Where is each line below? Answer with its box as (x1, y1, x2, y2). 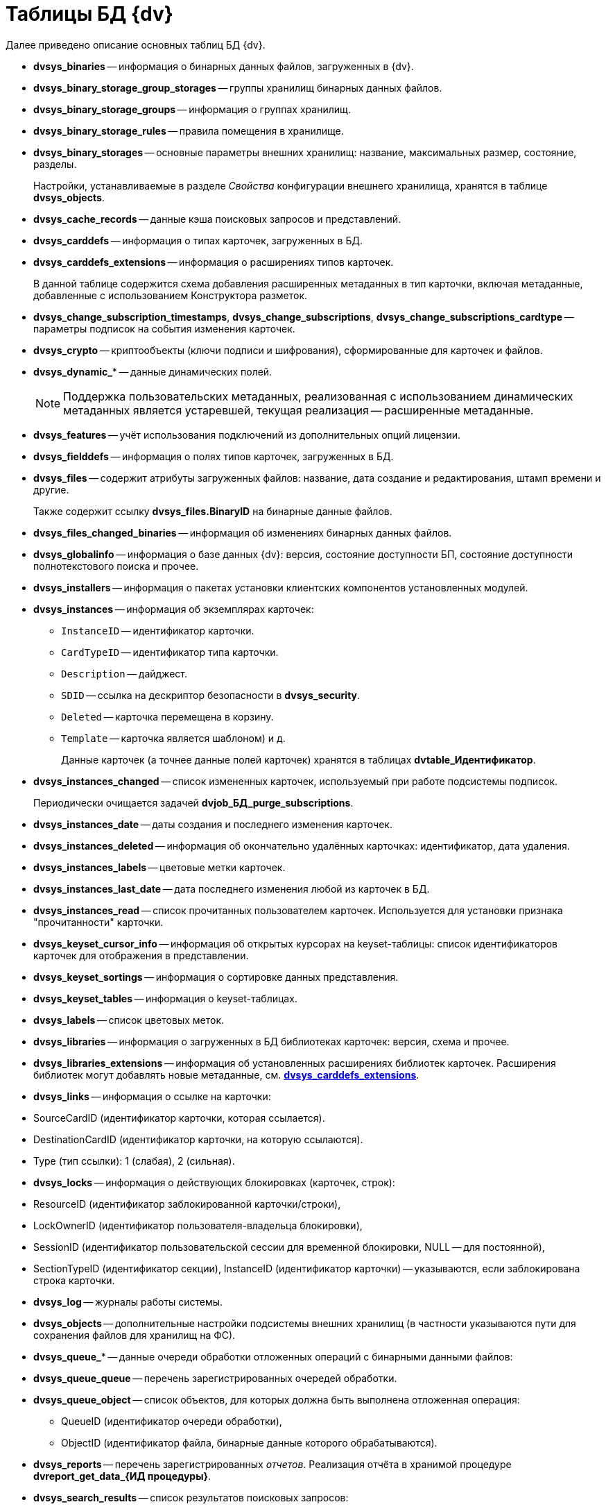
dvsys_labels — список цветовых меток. (33, 1013, 225, 1026)
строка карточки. (33, 1274, 115, 1286)
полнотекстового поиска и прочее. (33, 559, 199, 572)
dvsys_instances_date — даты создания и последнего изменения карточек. (33, 818, 392, 830)
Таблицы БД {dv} (6, 2, 173, 26)
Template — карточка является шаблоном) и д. (61, 732, 286, 744)
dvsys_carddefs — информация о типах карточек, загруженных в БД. (33, 234, 363, 246)
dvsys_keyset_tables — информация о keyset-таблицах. (33, 992, 297, 1004)
